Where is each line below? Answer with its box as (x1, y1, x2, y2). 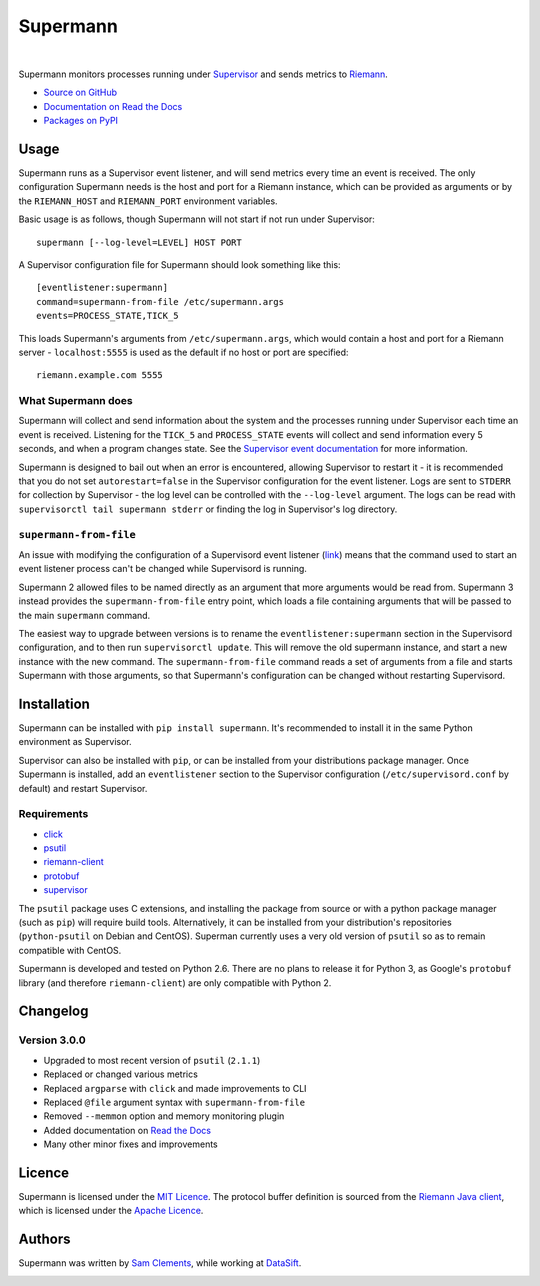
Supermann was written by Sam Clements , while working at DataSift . (18, 1257, 302, 1269)
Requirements (18, 807, 89, 821)
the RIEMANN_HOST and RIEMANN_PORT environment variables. (18, 195, 279, 207)
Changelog (18, 1003, 89, 1020)
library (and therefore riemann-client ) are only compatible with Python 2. (18, 976, 332, 989)
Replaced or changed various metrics (43, 1068, 199, 1080)
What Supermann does (18, 394, 134, 408)
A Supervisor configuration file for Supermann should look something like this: (18, 258, 341, 270)
